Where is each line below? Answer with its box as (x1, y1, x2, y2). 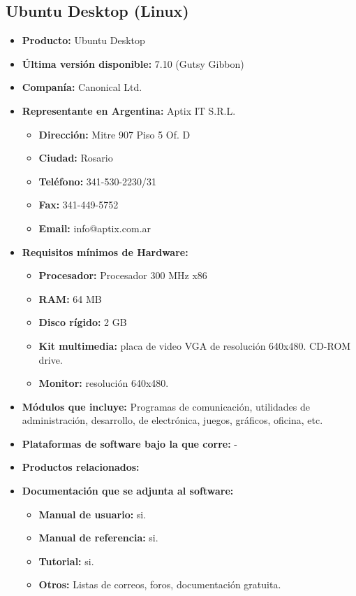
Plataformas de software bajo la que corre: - (22, 436, 237, 450)
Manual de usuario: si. (38, 506, 147, 521)
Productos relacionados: (22, 460, 140, 474)
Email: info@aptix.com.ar (38, 220, 151, 235)
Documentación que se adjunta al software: (22, 483, 234, 498)
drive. (38, 352, 63, 367)
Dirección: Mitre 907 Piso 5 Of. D (38, 127, 191, 141)
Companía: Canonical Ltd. (22, 80, 142, 94)
